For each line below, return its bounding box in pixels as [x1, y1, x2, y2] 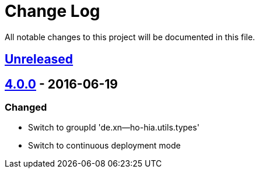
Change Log [5, 1, 100, 21]
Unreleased [5, 52, 73, 67]
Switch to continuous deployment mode [28, 140, 181, 151]
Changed [5, 101, 47, 114]
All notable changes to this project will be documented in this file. [5, 31, 256, 42]
